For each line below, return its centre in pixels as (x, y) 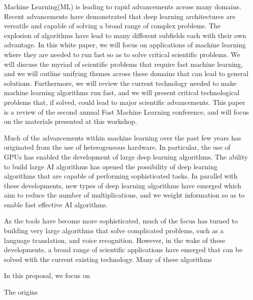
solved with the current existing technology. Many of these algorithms (108, 259)
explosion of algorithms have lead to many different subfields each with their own (125, 35)
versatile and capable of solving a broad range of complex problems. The (112, 26)
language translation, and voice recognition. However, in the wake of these (115, 240)
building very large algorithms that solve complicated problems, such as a (114, 230)
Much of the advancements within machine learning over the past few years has (123, 137)
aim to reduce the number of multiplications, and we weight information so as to (124, 195)
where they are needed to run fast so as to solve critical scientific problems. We (122, 54)
